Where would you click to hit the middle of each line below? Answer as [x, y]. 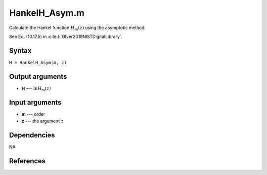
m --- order [33, 114]
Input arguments [35, 102]
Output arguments [38, 76]
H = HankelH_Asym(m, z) [38, 62]
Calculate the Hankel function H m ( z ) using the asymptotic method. [77, 28]
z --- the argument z [43, 121]
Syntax [20, 51]
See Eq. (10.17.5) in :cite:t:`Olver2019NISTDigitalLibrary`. [66, 36]
